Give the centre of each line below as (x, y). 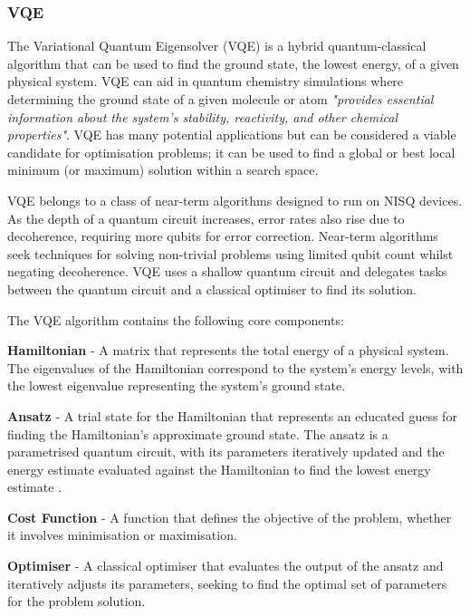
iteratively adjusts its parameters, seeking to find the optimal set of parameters (227, 583)
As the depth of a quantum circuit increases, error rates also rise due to (206, 218)
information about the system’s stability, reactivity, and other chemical (203, 116)
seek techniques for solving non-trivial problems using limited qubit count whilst (230, 253)
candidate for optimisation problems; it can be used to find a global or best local (231, 152)
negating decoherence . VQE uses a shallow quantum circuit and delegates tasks (227, 271)
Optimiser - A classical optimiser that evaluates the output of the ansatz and (225, 566)
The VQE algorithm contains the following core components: (176, 319)
